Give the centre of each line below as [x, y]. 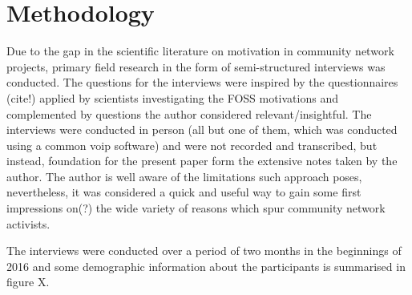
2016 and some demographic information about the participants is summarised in [206, 266]
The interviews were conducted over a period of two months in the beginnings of [204, 251]
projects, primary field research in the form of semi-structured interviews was [196, 66]
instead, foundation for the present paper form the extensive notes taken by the [202, 161]
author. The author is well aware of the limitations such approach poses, [184, 176]
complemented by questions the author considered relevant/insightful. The [189, 113]
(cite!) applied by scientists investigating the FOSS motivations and [172, 97]
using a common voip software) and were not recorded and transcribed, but [192, 145]
